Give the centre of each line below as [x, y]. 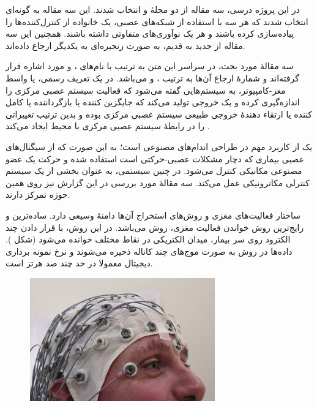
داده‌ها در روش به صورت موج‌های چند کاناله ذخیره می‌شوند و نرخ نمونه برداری [149, 251]
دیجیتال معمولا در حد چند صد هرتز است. [79, 263]
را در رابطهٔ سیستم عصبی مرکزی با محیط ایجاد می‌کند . [108, 126]
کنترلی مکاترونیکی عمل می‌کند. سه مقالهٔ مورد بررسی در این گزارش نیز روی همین [158, 182]
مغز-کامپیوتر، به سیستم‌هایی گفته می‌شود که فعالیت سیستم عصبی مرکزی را [146, 90]
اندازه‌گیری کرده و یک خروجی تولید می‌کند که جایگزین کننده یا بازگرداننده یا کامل [153, 102]
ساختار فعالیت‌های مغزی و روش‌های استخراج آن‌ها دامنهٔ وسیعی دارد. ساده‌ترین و [153, 215]
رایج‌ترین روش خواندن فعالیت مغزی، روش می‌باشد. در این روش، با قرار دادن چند [155, 227]
